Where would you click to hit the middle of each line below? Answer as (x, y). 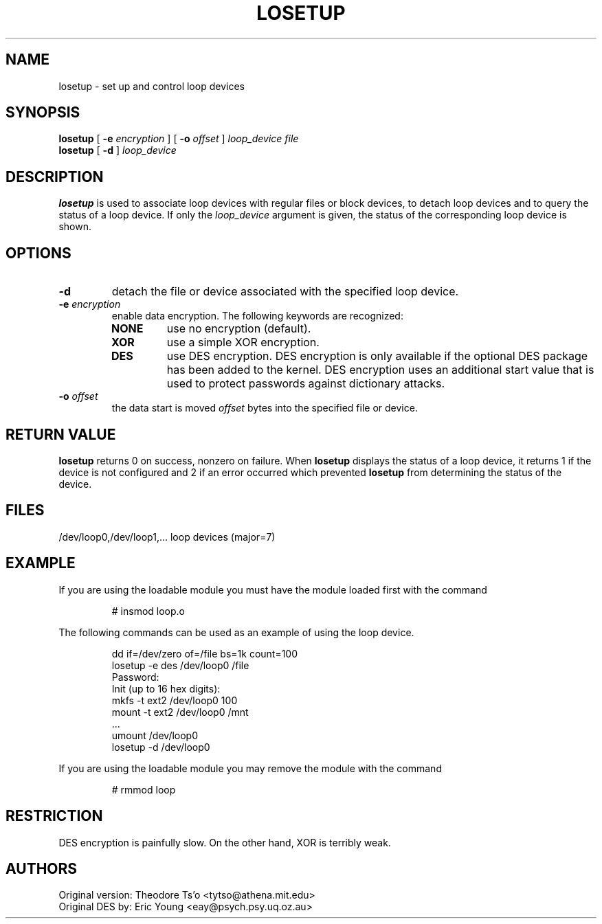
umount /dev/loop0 (155, 735)
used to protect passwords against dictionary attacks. (306, 384)
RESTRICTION (54, 816)
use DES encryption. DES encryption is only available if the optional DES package (377, 356)
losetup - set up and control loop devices (152, 86)
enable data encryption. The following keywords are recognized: (257, 316)
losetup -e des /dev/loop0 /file (180, 665)
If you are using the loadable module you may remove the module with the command (250, 768)
